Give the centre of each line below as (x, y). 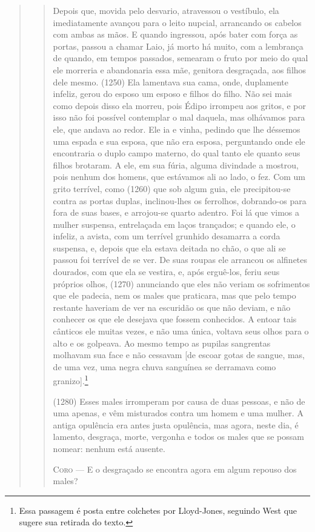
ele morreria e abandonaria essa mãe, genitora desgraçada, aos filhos (180, 69)
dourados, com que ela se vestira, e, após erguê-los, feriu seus (166, 272)
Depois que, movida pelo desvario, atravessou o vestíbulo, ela (166, 10)
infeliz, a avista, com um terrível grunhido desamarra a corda (167, 236)
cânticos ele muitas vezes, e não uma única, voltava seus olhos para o (181, 331)
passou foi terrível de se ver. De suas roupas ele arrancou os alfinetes (180, 260)
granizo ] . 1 (71, 380)
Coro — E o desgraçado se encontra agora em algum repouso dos (175, 469)
